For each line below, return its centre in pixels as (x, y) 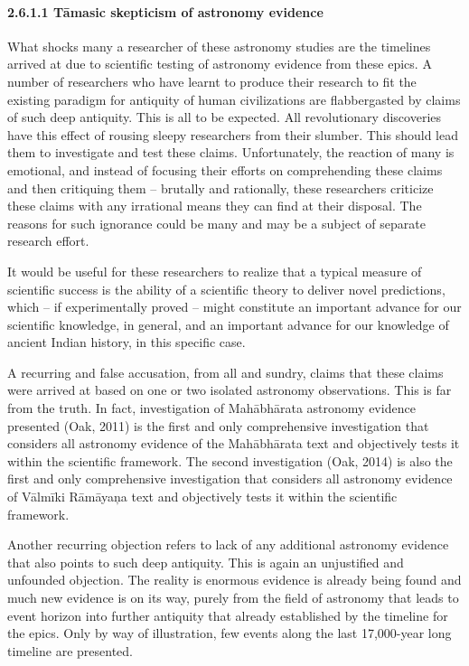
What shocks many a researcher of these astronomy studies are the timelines (219, 46)
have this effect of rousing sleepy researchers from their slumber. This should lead (233, 134)
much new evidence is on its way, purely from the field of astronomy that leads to (233, 598)
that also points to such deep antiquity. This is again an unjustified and (206, 562)
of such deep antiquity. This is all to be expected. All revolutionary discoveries (225, 117)
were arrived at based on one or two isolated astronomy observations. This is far (230, 390)
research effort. (48, 241)
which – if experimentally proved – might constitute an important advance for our (234, 307)
